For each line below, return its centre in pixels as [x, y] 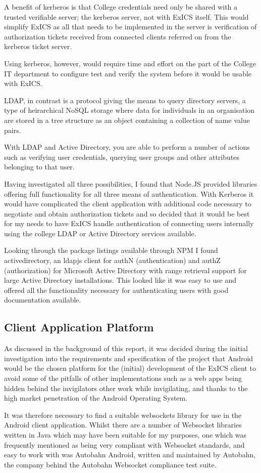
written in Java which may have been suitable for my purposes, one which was [125, 434]
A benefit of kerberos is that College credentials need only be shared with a [121, 7]
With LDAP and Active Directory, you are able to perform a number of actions [127, 147]
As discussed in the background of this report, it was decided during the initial [126, 348]
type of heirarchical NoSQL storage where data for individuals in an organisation [129, 110]
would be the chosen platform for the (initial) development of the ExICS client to [130, 368]
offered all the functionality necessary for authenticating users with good [116, 290]
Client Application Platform [79, 327]
